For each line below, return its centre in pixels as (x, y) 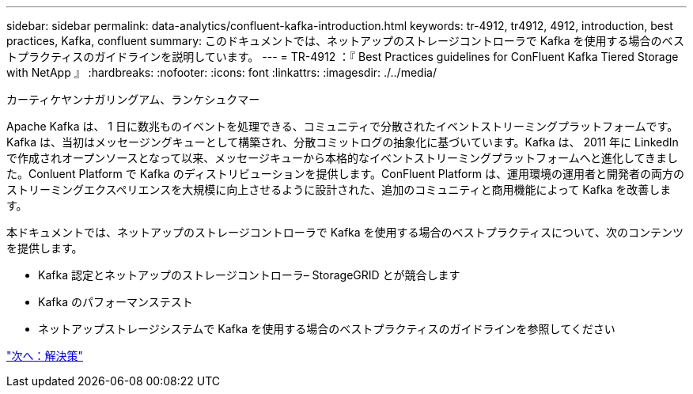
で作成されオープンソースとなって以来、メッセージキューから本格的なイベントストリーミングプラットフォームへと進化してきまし (343, 158)
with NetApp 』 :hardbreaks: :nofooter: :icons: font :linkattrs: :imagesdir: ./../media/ (222, 72)
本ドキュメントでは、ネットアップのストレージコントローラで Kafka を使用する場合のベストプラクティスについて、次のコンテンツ (345, 232)
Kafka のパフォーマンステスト (116, 302)
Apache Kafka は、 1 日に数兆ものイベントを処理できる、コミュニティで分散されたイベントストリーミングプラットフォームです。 (343, 126)
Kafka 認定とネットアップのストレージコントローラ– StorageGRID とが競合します (249, 275)
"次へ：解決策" (45, 356)
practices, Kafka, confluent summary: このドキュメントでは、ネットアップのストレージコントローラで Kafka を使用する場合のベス (345, 41)
